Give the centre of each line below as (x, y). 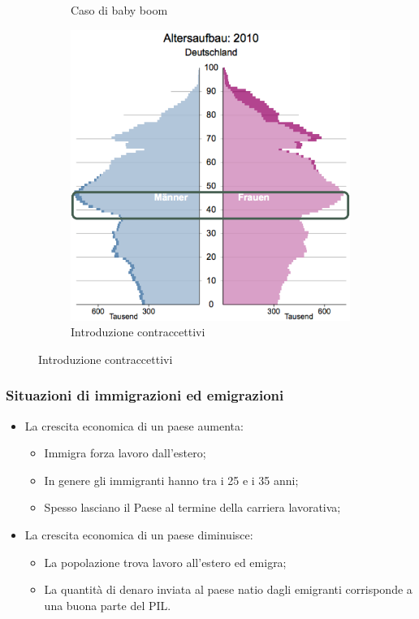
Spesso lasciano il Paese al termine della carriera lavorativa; (192, 507)
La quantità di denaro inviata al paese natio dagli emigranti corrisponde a (228, 589)
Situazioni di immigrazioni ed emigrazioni (145, 395)
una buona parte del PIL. (108, 605)
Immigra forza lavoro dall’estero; (125, 453)
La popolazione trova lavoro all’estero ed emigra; (165, 562)
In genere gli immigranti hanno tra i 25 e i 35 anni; (171, 480)
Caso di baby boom (119, 10)
